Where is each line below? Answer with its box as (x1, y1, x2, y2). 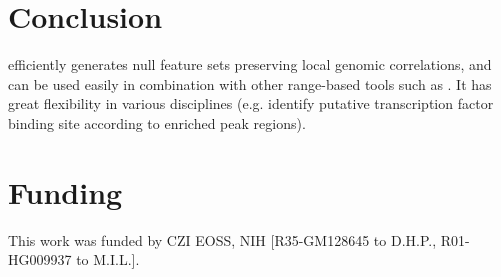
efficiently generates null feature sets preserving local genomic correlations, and (8, 54, 492, 75)
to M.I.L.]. (76, 249, 140, 270)
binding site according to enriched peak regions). (8, 112, 306, 133)
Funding (8, 171, 123, 212)
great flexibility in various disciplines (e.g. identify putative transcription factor (8, 93, 494, 114)
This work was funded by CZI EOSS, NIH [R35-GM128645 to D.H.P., (8, 229, 437, 250)
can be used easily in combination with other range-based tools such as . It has (8, 73, 492, 94)
